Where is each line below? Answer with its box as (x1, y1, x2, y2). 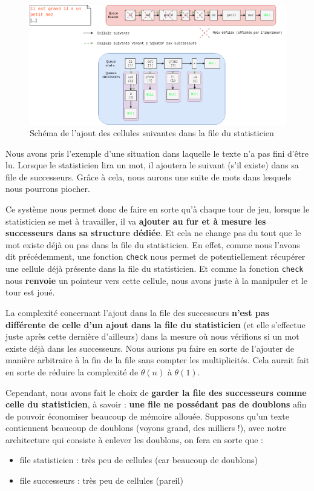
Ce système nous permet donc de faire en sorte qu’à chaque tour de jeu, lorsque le (5, 203, 310, 216)
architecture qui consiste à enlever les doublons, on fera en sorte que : (5, 433, 263, 446)
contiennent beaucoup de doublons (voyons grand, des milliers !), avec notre (5, 421, 287, 434)
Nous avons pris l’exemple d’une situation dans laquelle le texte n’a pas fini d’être (5, 147, 309, 159)
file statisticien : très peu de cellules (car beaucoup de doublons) (19, 453, 258, 466)
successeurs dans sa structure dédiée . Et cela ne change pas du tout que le (5, 226, 301, 239)
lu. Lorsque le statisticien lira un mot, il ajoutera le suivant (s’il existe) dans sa (5, 159, 299, 171)
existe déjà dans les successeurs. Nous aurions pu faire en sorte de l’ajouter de (5, 341, 294, 354)
